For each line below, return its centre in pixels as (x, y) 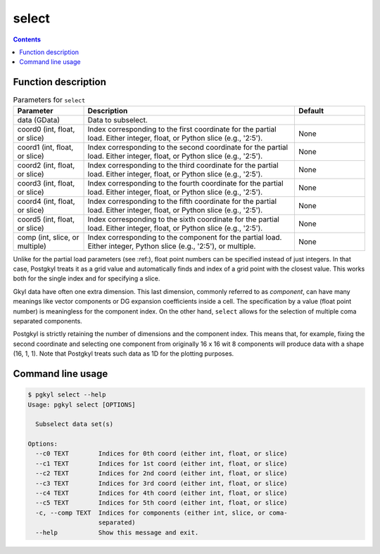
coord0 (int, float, (46, 129)
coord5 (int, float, (46, 219)
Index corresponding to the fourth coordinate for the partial (186, 183)
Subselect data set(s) (75, 424)
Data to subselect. (118, 120)
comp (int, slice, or (48, 237)
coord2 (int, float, (46, 165)
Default (311, 110)
